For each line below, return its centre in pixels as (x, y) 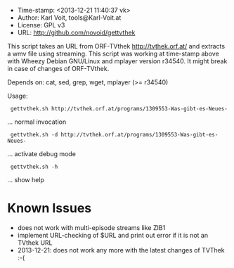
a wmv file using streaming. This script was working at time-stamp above (113, 53)
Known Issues (50, 209)
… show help (26, 180)
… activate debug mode (41, 154)
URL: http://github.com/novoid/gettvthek (76, 32)
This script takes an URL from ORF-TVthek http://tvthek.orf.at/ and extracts (116, 46)
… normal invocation (37, 122)
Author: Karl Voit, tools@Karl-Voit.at (69, 18)
